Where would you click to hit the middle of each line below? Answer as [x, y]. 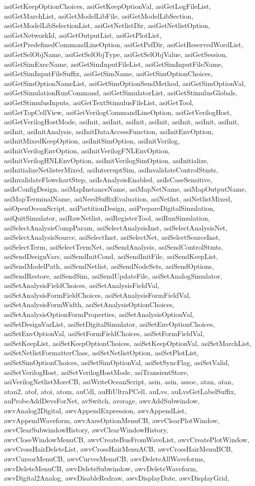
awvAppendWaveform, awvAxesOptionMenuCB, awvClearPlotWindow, [112, 420]
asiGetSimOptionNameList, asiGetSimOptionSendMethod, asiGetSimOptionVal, [125, 83]
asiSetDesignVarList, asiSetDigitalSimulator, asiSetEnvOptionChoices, [110, 324]
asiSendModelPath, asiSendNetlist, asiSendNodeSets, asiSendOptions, [109, 266]
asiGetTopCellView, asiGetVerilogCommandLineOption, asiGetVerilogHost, [118, 112]
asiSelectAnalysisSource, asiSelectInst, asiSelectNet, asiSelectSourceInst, [112, 237]
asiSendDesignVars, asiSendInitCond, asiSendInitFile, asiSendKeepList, [111, 256]
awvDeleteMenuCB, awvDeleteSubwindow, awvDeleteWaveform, [101, 468]
